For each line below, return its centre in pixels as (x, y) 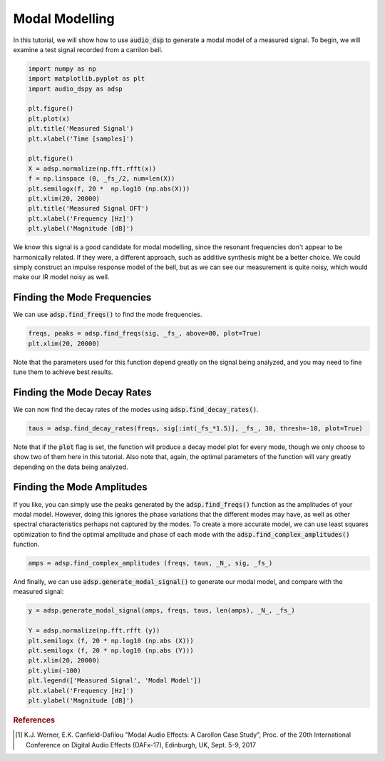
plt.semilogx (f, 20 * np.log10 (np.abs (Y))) (111, 651)
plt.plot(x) (49, 119)
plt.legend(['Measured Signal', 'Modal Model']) (115, 681)
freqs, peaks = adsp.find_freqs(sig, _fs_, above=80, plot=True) (145, 333)
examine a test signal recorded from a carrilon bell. (88, 49)
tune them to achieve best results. (63, 372)
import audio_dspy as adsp (75, 89)
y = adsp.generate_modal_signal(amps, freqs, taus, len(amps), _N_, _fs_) (162, 611)
